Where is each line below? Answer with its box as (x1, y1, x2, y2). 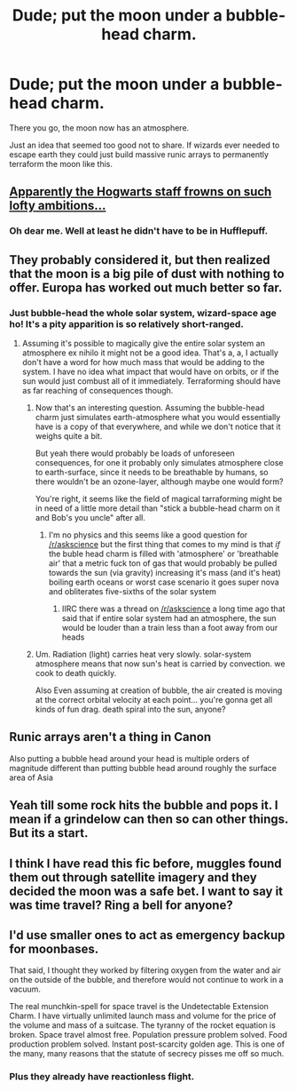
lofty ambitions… (9, 198, 106, 213)
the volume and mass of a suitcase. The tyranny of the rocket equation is (9, 1020, 277, 1031)
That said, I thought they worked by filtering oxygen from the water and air (9, 965, 281, 976)
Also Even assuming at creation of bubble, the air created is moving (35, 685, 283, 696)
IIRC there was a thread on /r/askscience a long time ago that (61, 603, 285, 614)
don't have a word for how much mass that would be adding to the (21, 356, 265, 367)
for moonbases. (9, 941, 99, 956)
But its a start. (9, 825, 89, 840)
